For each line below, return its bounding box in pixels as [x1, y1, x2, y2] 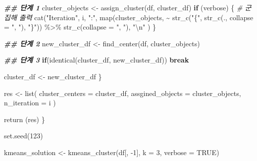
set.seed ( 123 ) [4, 130, 43, 141]
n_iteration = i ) [4, 97, 56, 108]
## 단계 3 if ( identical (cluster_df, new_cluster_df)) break [4, 55, 189, 65]
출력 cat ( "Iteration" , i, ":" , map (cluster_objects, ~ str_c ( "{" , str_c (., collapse [19, 12, 254, 22]
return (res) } [4, 114, 45, 124]
